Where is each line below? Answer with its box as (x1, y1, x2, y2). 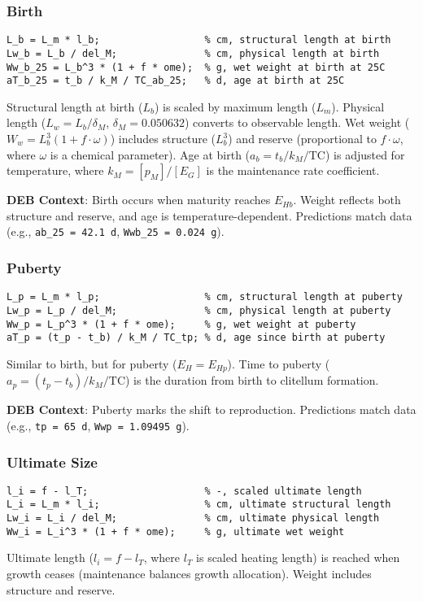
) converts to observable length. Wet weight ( (184, 114, 410, 131)
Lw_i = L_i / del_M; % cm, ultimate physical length (7, 512, 380, 525)
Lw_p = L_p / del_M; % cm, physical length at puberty (7, 304, 391, 316)
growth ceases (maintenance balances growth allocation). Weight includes (7, 565, 372, 582)
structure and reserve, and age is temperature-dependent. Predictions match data (7, 207, 412, 224)
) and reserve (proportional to (228, 130, 377, 147)
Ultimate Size (7, 451, 98, 472)
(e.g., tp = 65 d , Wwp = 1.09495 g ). (7, 416, 190, 433)
